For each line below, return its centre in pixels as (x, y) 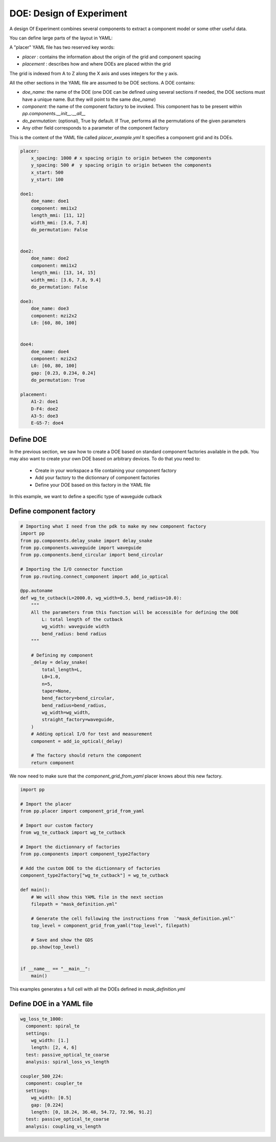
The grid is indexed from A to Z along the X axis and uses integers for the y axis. (94, 73)
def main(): (35, 890)
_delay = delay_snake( (59, 662)
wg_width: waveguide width (75, 627)
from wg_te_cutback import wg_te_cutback (73, 833)
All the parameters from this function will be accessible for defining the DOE (135, 612)
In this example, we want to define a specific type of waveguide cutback (86, 496)
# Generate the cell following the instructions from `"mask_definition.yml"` (133, 918)
